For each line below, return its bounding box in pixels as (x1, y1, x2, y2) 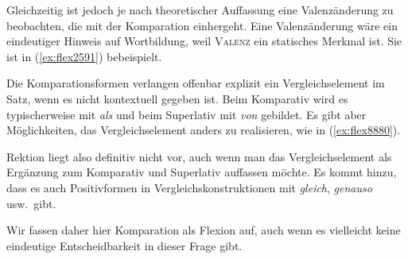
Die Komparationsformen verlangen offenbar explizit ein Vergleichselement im (6, 75, 385, 91)
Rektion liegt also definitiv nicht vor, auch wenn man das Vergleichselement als (6, 148, 392, 164)
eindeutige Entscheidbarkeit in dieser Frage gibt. (6, 237, 243, 253)
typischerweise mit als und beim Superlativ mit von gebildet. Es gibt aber (6, 106, 367, 122)
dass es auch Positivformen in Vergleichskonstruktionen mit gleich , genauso (6, 179, 372, 195)
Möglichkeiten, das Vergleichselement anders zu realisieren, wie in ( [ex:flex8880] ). (6, 122, 401, 138)
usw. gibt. (6, 195, 56, 211)
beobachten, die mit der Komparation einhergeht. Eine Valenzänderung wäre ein (6, 17, 398, 33)
